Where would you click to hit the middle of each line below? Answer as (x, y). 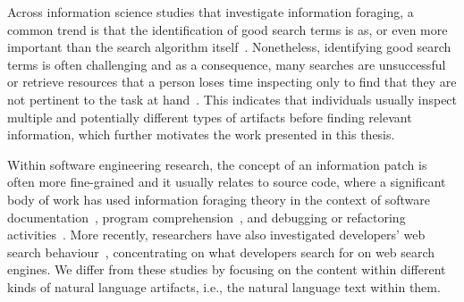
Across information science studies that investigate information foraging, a (211, 12)
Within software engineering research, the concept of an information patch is (217, 164)
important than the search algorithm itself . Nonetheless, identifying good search (229, 47)
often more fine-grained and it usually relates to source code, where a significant (227, 182)
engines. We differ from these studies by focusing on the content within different (227, 269)
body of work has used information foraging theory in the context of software (219, 199)
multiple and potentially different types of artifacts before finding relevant (210, 117)
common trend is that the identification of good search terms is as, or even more (228, 29)
